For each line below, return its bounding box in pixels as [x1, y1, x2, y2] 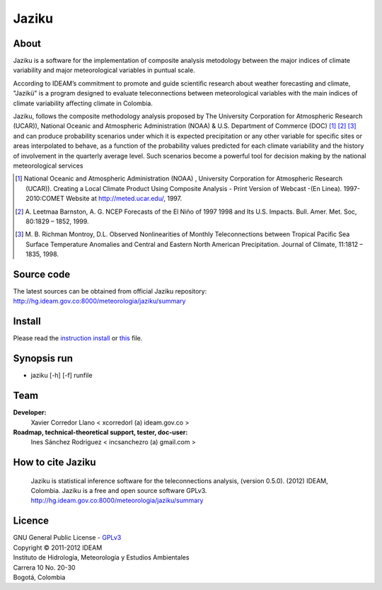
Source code [13, 268, 71, 280]
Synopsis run [13, 352, 74, 364]
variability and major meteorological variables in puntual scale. [13, 66, 195, 74]
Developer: [13, 408, 47, 417]
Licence [13, 515, 50, 527]
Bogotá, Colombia [13, 573, 66, 582]
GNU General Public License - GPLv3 [13, 533, 122, 542]
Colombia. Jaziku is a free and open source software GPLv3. [30, 487, 207, 495]
